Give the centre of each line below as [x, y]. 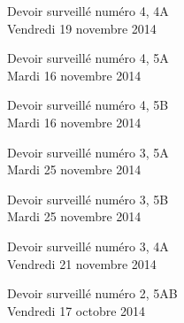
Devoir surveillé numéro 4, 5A [88, 58]
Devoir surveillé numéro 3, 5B [88, 199]
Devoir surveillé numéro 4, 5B [88, 105]
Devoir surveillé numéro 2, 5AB [92, 293]
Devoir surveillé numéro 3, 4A [88, 246]
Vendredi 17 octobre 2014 [77, 310]
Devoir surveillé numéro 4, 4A [88, 11]
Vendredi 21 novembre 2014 [82, 263]
